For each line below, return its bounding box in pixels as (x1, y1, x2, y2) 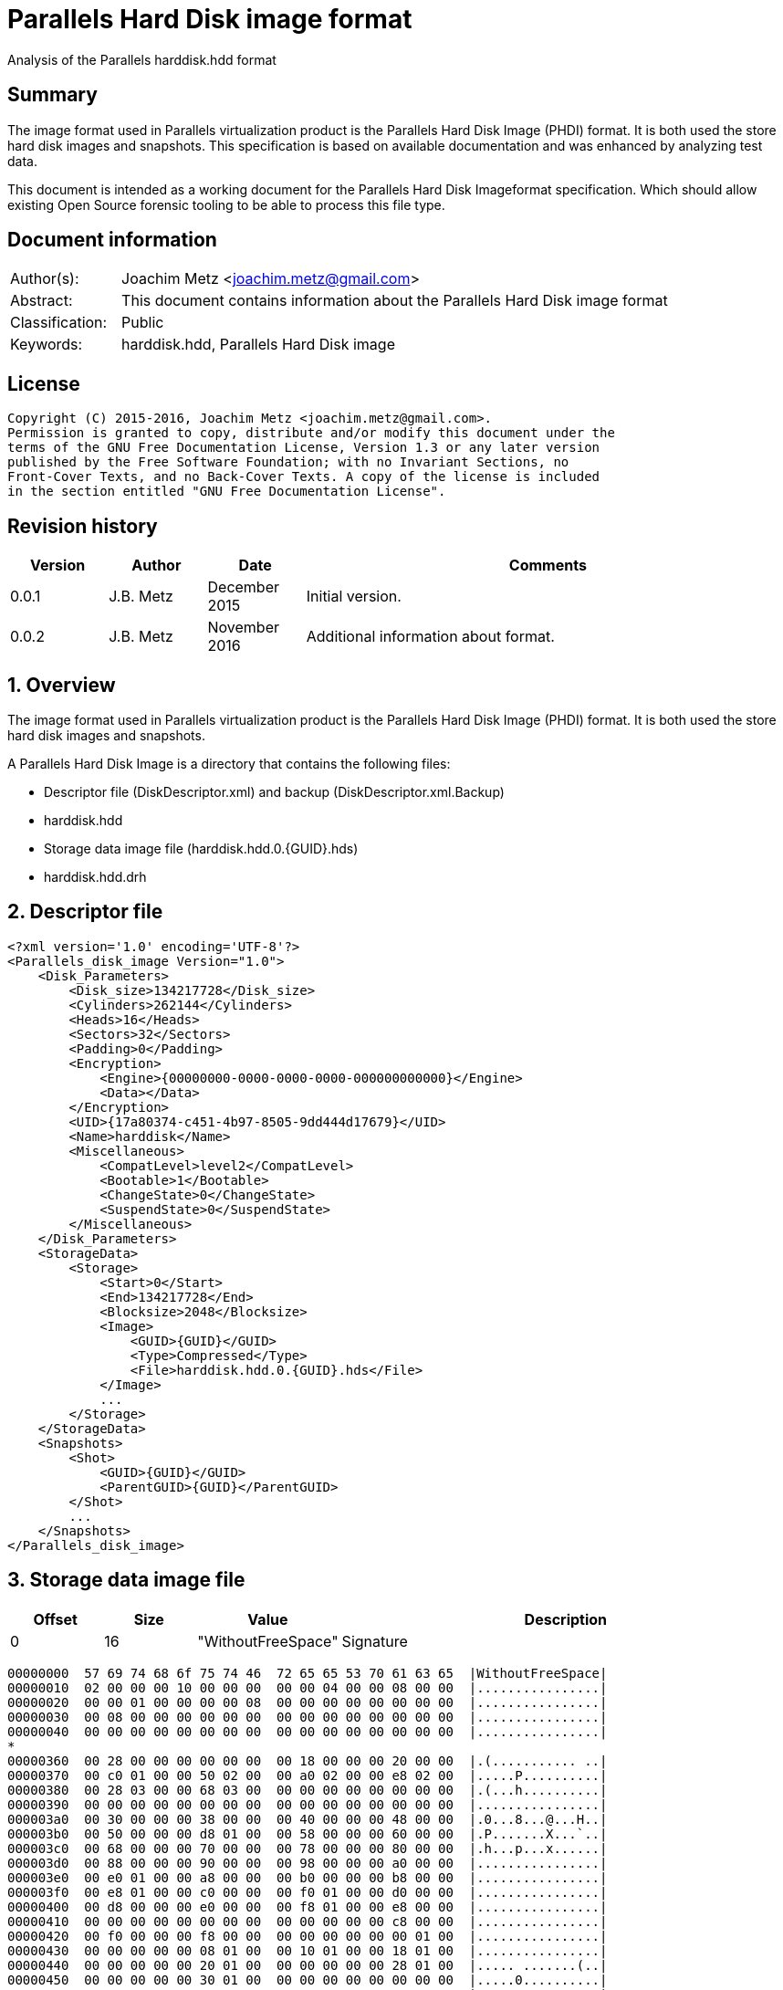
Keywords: (10, 335, 83, 354)
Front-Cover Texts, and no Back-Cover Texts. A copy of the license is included (7, 469, 600, 485)
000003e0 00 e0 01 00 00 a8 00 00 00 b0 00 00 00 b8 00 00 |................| (7, 1870, 608, 1885)
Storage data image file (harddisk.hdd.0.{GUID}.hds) (44, 840, 359, 856)
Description (524, 1609, 608, 1629)
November (207, 618, 280, 637)
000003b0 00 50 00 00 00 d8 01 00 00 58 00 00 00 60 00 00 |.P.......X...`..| (7, 1826, 608, 1841)
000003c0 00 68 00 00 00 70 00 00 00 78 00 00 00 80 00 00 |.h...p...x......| (7, 1840, 608, 1856)
